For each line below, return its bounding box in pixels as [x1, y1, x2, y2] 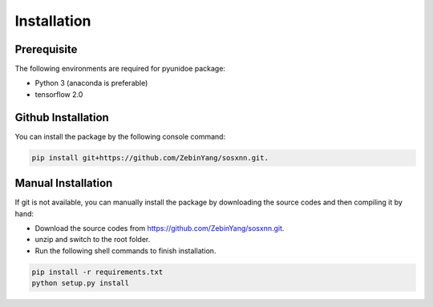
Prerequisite [14, 42, 78, 56]
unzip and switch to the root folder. [34, 235, 151, 244]
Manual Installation [14, 176, 113, 190]
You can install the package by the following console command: [14, 131, 226, 141]
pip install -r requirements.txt [31, 267, 164, 277]
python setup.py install [31, 279, 130, 288]
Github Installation [14, 111, 110, 124]
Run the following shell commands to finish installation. [34, 245, 216, 256]
